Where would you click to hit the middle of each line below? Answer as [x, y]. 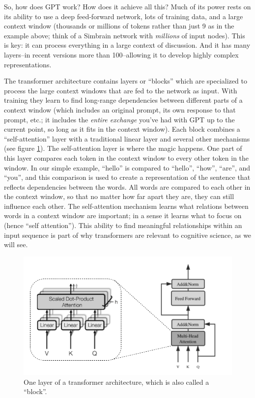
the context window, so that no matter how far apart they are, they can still [119, 196]
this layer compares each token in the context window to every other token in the [127, 157]
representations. [28, 64]
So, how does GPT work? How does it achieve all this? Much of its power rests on [127, 6]
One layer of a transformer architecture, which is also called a [116, 382]
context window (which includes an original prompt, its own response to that [120, 109]
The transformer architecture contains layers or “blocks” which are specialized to [126, 81]
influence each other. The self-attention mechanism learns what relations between [126, 206]
